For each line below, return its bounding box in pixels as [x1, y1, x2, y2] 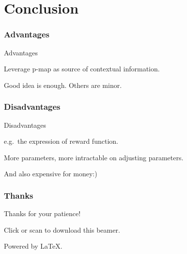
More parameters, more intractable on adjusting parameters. [4, 152, 184, 162]
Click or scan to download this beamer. [4, 224, 120, 235]
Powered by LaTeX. [4, 241, 62, 251]
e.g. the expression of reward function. [4, 136, 118, 146]
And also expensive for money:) [4, 169, 97, 179]
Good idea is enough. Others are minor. [4, 80, 122, 90]
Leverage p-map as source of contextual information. [4, 64, 160, 74]
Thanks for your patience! [4, 208, 81, 219]
